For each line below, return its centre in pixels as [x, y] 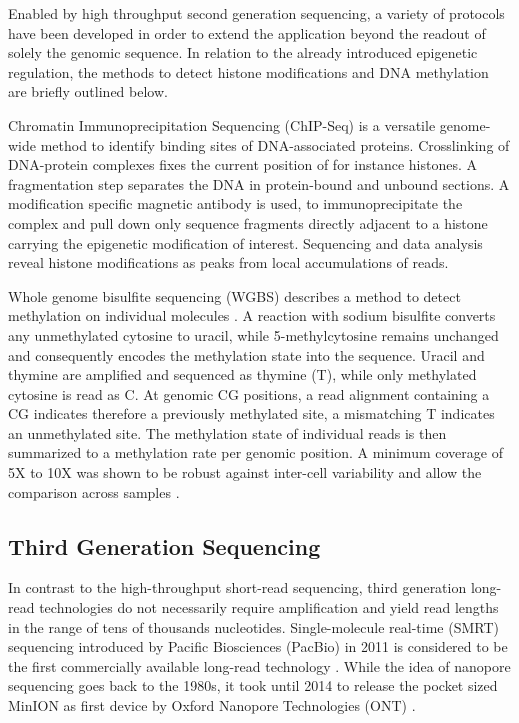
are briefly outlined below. [88, 91]
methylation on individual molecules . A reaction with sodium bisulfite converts [252, 315]
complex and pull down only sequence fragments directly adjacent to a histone [248, 222]
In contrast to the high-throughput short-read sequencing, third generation [237, 587]
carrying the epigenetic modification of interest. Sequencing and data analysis [245, 242]
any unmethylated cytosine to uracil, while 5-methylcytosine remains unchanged [253, 334]
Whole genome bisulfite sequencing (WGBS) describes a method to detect [234, 295]
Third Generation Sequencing [164, 545]
